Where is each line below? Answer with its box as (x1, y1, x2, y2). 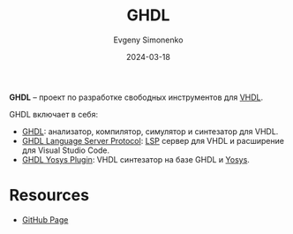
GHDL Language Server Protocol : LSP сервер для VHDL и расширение (21, 135, 285, 146)
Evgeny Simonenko (113, 34, 184, 45)
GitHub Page (21, 214, 69, 225)
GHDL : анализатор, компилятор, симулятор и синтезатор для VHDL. (21, 125, 279, 137)
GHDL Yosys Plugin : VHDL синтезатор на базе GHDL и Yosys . (21, 154, 250, 164)
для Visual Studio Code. (21, 145, 110, 155)
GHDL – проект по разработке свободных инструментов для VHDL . (9, 92, 264, 102)
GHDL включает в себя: (9, 109, 99, 119)
